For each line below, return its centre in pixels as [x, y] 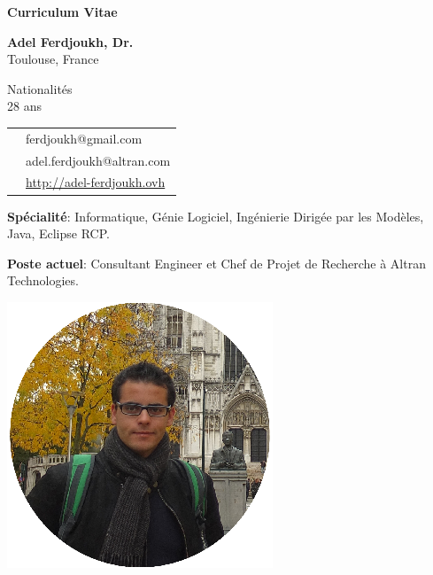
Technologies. [43, 280]
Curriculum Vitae [62, 12]
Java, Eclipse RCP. [58, 233]
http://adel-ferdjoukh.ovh [96, 182]
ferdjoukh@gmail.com [84, 138]
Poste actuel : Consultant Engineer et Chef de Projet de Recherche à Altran [216, 263]
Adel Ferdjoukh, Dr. [70, 41]
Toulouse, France [53, 59]
